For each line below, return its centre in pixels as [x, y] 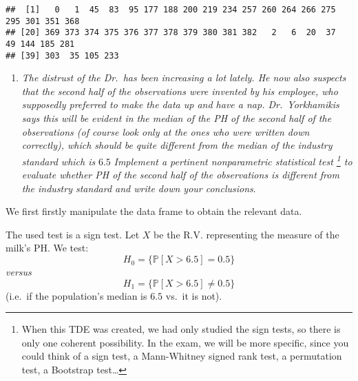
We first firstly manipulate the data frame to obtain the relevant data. [154, 211]
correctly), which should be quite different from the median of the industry [177, 145]
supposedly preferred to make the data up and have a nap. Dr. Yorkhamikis [180, 104]
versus [19, 272]
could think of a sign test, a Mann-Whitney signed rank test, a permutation [182, 356]
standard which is [59, 161]
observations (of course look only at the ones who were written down [166, 131]
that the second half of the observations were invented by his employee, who [180, 91]
